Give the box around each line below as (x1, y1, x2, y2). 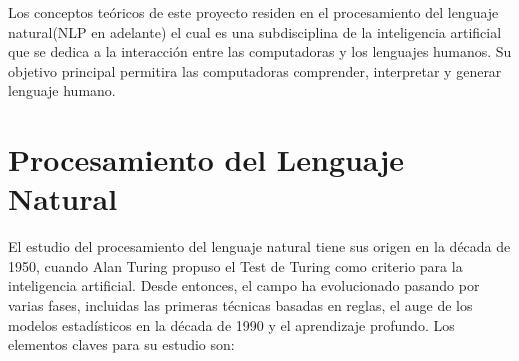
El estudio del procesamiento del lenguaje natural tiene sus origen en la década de (8, 236, 511, 257)
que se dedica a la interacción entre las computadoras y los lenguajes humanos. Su (8, 41, 512, 62)
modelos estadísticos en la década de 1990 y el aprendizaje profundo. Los (8, 314, 455, 335)
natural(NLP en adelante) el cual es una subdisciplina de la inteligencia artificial (8, 21, 502, 42)
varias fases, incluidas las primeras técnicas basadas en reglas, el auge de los (8, 295, 473, 316)
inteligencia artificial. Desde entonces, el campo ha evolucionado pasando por (8, 275, 480, 296)
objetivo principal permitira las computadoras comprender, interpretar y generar (8, 60, 502, 81)
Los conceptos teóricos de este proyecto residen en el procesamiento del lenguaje (8, 2, 499, 22)
